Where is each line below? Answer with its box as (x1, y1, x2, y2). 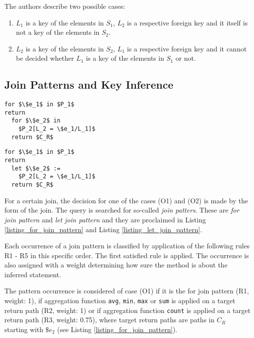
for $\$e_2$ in (11, 117, 61, 124)
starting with (4, 324, 43, 334)
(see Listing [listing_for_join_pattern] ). (57, 324, 177, 334)
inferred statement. (4, 269, 62, 279)
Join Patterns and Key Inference (4, 77, 173, 92)
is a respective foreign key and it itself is (127, 17, 248, 27)
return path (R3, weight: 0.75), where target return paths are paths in (4, 314, 214, 325)
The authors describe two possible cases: (4, 1, 126, 11)
